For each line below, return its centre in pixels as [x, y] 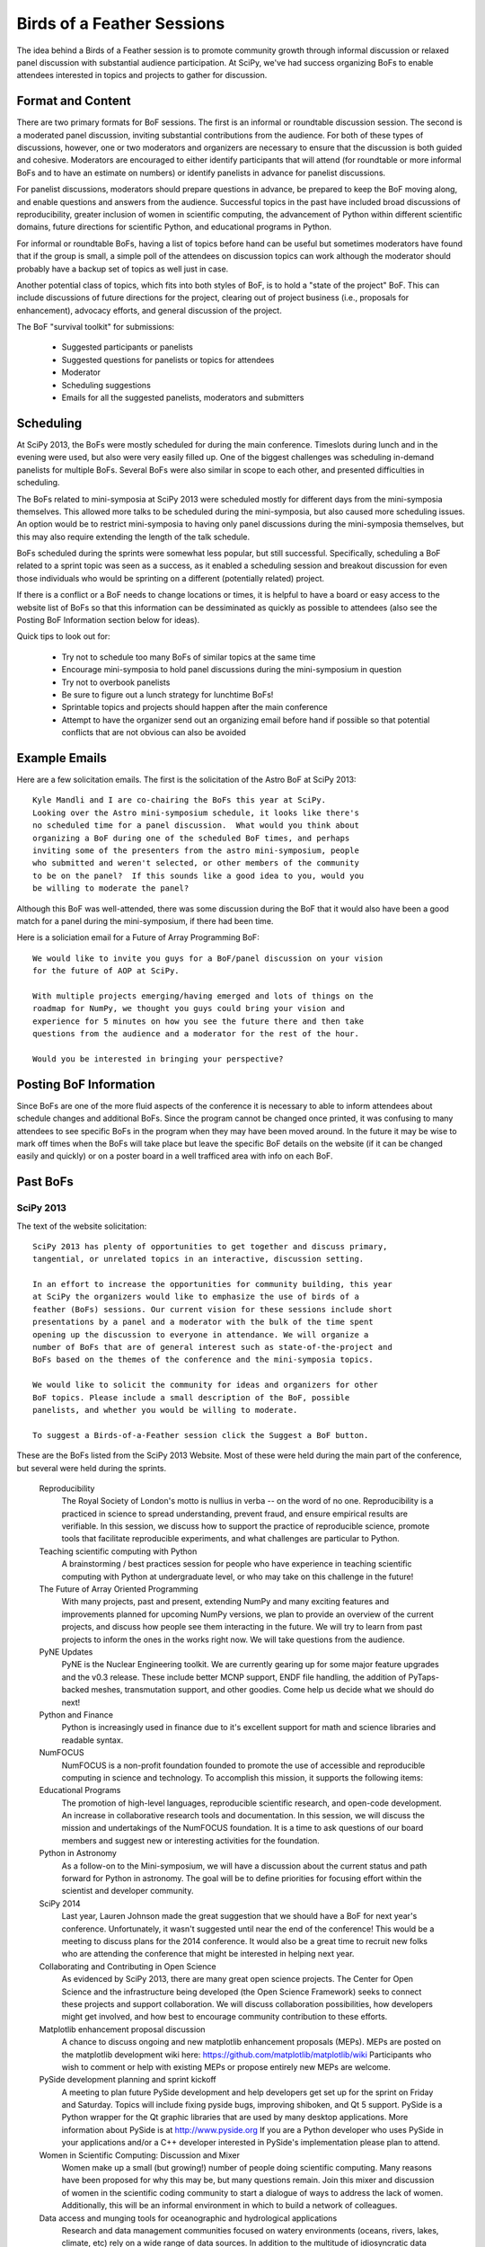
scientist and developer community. [128, 1891]
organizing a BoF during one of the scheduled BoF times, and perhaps [191, 838]
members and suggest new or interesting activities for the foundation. [191, 1840]
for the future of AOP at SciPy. [106, 971]
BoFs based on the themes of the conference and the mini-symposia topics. [203, 1360]
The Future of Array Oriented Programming [119, 1589]
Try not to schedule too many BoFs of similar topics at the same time [189, 657]
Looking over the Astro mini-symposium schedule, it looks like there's [196, 813]
